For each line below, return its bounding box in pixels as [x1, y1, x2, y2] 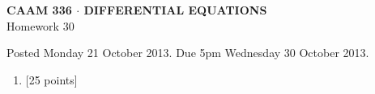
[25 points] [25, 71, 78, 88]
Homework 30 [6, 17, 75, 34]
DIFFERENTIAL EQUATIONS [83, 2, 267, 18]
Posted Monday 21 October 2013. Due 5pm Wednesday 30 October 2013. [6, 44, 369, 61]
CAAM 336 [6, 2, 72, 18]
